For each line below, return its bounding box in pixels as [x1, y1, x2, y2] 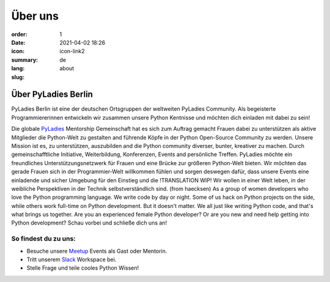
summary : [11, 56, 38, 64]
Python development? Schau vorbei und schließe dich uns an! [11, 219, 167, 226]
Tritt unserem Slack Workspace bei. [26, 256, 117, 263]
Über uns [11, 9, 59, 23]
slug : [11, 73, 24, 81]
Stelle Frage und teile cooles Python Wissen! [26, 264, 139, 272]
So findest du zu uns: [11, 234, 76, 243]
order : [11, 31, 28, 38]
